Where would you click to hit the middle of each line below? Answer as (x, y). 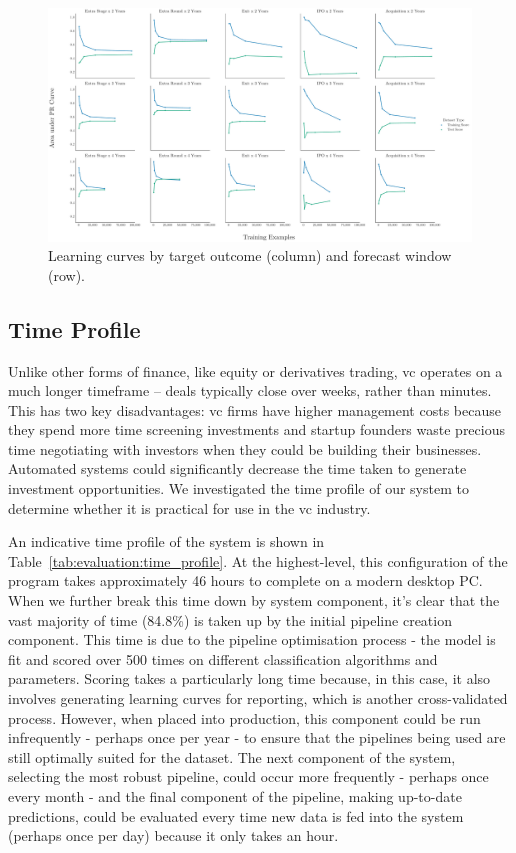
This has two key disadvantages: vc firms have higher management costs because (254, 409)
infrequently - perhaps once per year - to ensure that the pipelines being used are (257, 737)
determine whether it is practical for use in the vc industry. (189, 507)
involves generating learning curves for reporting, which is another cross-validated (258, 698)
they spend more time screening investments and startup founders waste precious (256, 429)
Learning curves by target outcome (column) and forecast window (250, 255)
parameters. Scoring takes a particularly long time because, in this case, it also (249, 678)
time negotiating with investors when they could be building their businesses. (245, 448)
